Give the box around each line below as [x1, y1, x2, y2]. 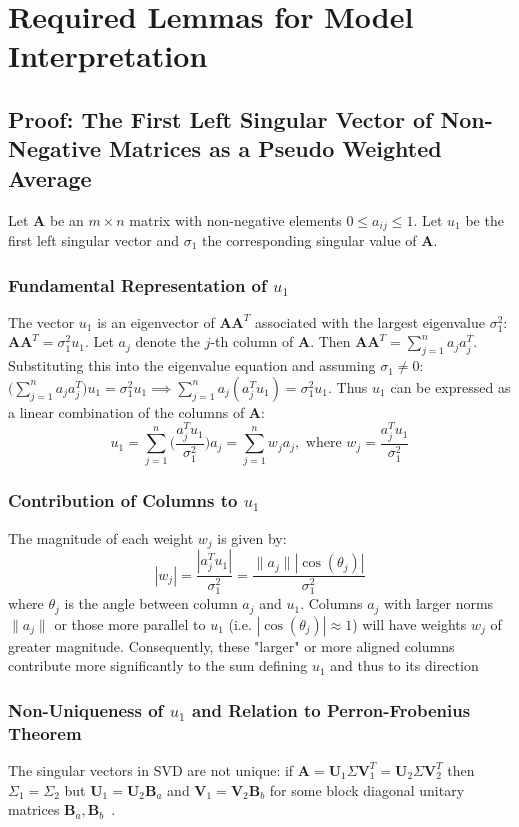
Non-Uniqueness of [8, 697, 164, 722]
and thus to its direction [330, 655, 479, 676]
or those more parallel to [54, 613, 206, 634]
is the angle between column [64, 593, 238, 614]
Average [8, 162, 92, 193]
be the [465, 209, 504, 230]
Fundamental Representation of [8, 272, 267, 297]
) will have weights [352, 613, 467, 634]
